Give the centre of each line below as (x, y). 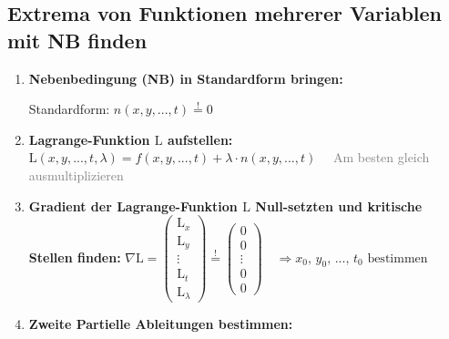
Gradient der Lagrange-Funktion (133, 205)
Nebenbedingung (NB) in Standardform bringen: (186, 78)
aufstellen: (200, 139)
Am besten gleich (381, 157)
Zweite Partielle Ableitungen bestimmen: (161, 324)
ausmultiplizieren (76, 175)
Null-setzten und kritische (339, 205)
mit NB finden (77, 40)
